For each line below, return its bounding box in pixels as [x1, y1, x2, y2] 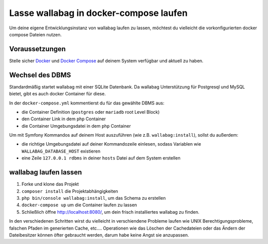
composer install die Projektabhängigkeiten [21, 188, 119, 194]
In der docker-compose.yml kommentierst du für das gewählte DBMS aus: [9, 100, 165, 106]
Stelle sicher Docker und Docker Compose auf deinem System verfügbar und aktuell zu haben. [9, 58, 203, 64]
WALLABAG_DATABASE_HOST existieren [21, 148, 101, 154]
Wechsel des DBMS [9, 71, 71, 79]
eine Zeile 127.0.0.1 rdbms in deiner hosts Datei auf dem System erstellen [21, 155, 181, 161]
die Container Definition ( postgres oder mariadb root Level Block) [21, 109, 160, 115]
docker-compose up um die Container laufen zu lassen [21, 202, 137, 208]
